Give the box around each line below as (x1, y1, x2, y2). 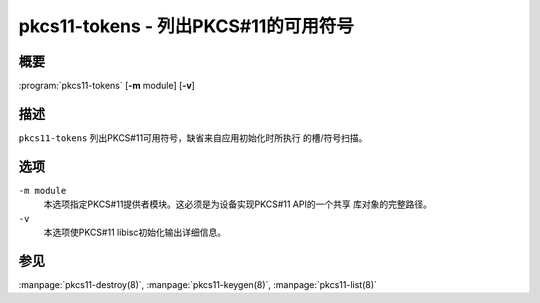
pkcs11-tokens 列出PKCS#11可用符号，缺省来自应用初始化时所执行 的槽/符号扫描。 (18, 131, 368, 144)
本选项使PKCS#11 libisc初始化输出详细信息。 (43, 226, 227, 239)
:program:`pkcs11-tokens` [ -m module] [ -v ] (18, 80, 195, 92)
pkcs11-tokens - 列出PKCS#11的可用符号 (18, 15, 355, 37)
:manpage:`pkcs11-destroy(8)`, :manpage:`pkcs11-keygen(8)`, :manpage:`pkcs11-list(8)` (18, 278, 377, 290)
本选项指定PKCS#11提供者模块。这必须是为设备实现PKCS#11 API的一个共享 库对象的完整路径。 (43, 198, 432, 210)
